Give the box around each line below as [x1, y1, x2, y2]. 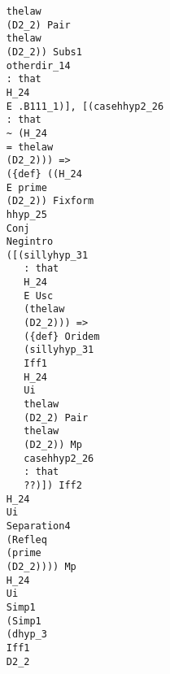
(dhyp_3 [6, 628, 47, 641]
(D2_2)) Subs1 [6, 46, 82, 58]
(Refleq [6, 533, 47, 546]
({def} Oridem [24, 330, 100, 342]
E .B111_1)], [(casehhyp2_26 [6, 100, 164, 112]
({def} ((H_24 [6, 167, 82, 180]
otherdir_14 [6, 59, 71, 72]
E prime [6, 181, 47, 194]
